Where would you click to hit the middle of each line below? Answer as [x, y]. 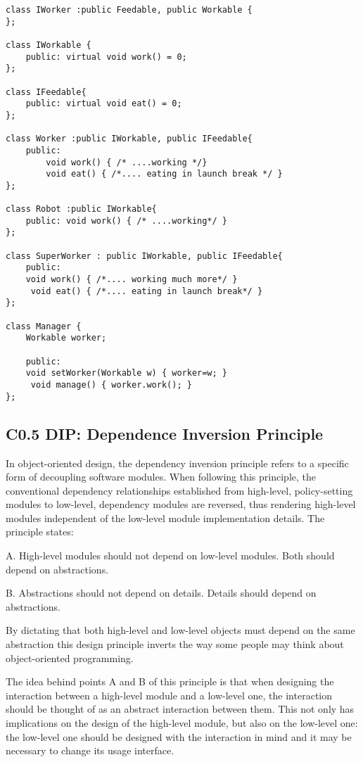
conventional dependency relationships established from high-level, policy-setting [179, 490]
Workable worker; [66, 338]
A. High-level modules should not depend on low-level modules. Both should [170, 555]
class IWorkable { [49, 45]
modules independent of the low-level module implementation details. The [165, 517]
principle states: [40, 532]
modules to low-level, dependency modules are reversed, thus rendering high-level [181, 504]
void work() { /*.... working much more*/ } [132, 280]
